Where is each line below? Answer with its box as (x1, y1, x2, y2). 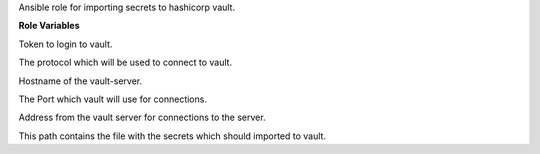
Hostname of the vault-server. (18, 75, 143, 87)
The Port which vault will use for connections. (18, 93, 207, 105)
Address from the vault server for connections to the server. (18, 111, 266, 124)
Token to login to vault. (18, 38, 113, 50)
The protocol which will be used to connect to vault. (18, 56, 233, 69)
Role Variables (18, 20, 80, 32)
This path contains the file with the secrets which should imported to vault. (18, 130, 327, 142)
